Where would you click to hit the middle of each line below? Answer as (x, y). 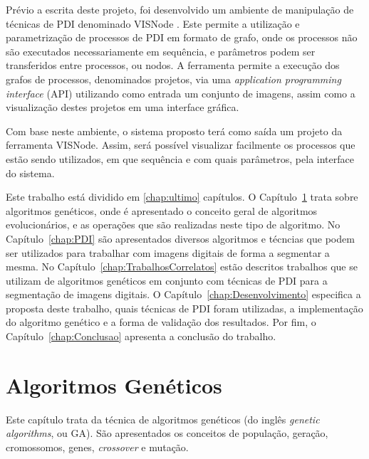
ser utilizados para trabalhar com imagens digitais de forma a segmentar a (168, 252)
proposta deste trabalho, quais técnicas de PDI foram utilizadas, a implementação (184, 308)
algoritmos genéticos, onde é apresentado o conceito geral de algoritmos (162, 210)
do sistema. (30, 173)
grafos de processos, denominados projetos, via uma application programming (173, 79)
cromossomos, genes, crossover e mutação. (97, 447)
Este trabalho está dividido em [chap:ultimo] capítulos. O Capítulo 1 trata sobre (182, 197)
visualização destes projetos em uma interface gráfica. (123, 107)
